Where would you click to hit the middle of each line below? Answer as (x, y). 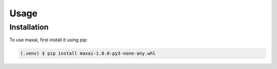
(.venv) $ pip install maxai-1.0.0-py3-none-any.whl (88, 53)
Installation (29, 27)
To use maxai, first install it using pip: (49, 40)
